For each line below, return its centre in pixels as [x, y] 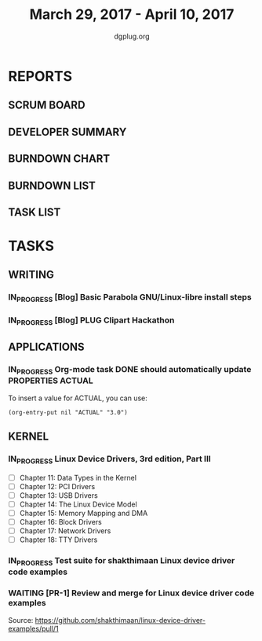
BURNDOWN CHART [59, 159]
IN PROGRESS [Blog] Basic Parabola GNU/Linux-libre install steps [130, 298]
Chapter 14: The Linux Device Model [78, 504]
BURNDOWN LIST [52, 185]
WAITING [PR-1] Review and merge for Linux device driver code [131, 593]
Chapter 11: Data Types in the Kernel [78, 477]
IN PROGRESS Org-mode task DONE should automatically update [130, 370]
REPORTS [40, 76]
